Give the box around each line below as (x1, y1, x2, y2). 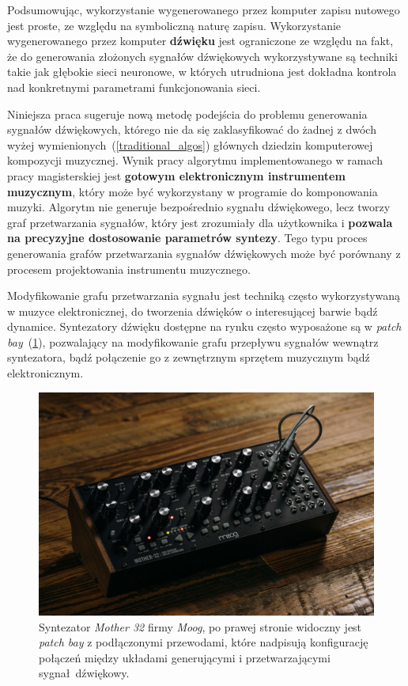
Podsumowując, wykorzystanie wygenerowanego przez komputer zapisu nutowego (7, 2, 400, 17)
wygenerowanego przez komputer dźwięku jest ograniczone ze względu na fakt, (7, 32, 394, 49)
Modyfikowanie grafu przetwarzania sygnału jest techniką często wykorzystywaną (7, 287, 401, 304)
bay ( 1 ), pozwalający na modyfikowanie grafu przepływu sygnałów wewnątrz (7, 333, 379, 350)
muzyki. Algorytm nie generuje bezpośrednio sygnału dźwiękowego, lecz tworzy (7, 199, 391, 215)
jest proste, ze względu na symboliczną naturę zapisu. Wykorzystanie (7, 17, 342, 33)
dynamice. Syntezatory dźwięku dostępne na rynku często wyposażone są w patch (7, 318, 402, 335)
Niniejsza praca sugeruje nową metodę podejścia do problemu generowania (7, 105, 368, 122)
